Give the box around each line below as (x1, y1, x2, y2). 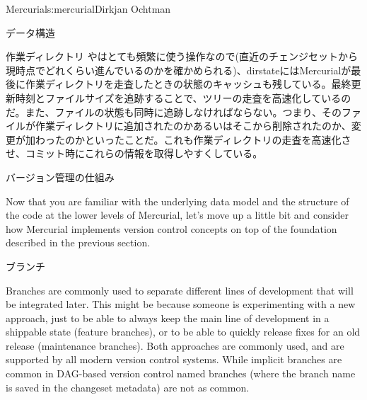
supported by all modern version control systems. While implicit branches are (6, 352, 342, 367)
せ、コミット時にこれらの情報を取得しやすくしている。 (6, 146, 263, 161)
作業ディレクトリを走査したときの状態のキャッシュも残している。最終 (25, 76, 351, 91)
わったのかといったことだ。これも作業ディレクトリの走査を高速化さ (35, 132, 351, 147)
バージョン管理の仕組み (6, 169, 115, 184)
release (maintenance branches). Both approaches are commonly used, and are (6, 338, 344, 353)
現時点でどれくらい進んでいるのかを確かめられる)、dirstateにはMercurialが (6, 62, 351, 77)
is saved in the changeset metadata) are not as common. (6, 379, 250, 394)
